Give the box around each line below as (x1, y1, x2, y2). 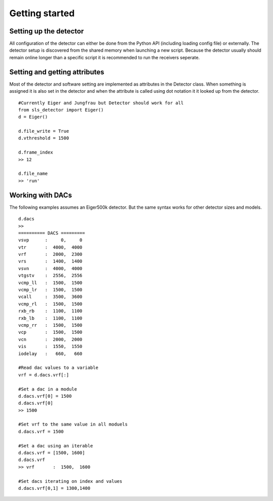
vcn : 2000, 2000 (18, 336, 83, 342)
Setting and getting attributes (9, 67, 105, 76)
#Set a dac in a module (18, 386, 77, 392)
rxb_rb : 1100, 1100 (18, 308, 83, 314)
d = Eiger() (18, 114, 48, 120)
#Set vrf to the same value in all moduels (18, 421, 128, 428)
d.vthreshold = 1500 (18, 135, 69, 141)
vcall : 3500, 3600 (18, 294, 83, 300)
